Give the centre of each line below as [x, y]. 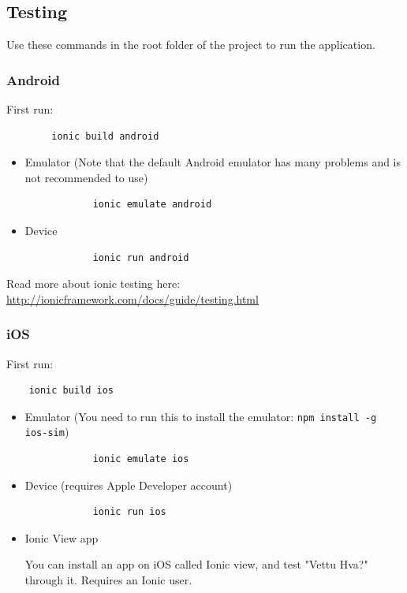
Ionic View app [62, 537]
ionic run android [141, 257]
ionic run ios [129, 512]
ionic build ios [71, 391]
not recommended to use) [86, 177]
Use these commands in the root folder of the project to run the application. [191, 45]
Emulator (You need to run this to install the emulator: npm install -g [201, 416]
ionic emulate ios [141, 459]
